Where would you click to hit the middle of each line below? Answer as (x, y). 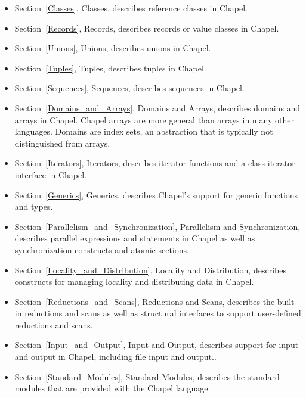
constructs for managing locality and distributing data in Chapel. (134, 282)
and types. (34, 206)
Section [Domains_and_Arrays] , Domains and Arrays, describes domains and (157, 108)
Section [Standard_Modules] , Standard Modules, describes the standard (147, 376)
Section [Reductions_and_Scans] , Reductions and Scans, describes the (145, 301)
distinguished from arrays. (62, 143)
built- (287, 301)
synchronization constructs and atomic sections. (102, 249)
